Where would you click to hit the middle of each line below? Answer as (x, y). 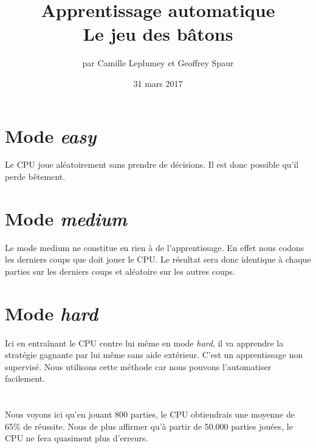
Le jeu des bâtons (158, 34)
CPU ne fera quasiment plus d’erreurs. (77, 438)
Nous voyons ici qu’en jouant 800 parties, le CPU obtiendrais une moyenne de (150, 414)
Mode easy (51, 136)
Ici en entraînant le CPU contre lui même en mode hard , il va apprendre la (144, 343)
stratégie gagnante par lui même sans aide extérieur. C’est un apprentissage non (154, 355)
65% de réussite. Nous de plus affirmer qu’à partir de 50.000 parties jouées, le (149, 426)
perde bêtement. (35, 177)
